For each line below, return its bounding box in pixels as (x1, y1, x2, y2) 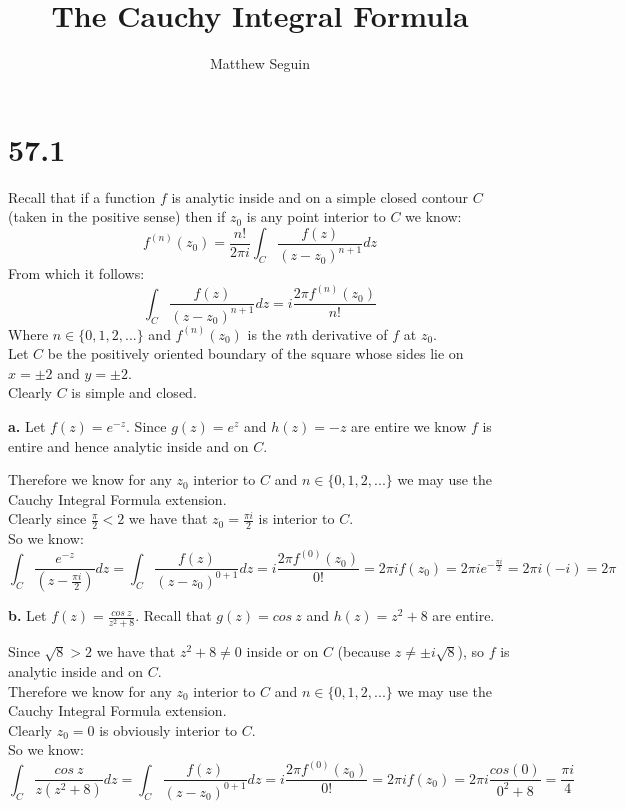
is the (247, 323, 282, 344)
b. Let (8, 605, 47, 626)
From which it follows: (8, 263, 145, 284)
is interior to (258, 508, 335, 529)
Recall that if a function (8, 186, 156, 207)
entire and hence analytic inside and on (8, 435, 249, 456)
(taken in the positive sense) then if (8, 206, 226, 227)
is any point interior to (246, 206, 386, 227)
